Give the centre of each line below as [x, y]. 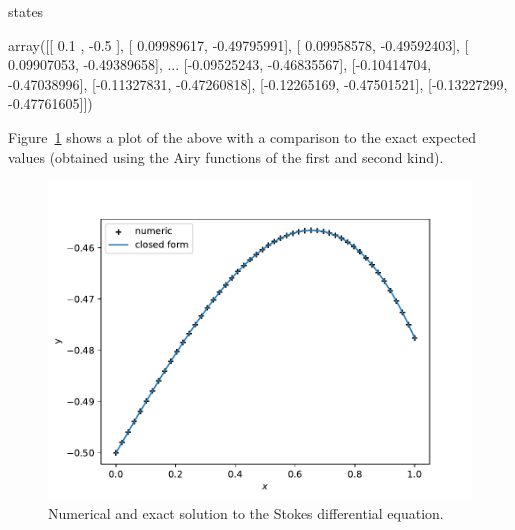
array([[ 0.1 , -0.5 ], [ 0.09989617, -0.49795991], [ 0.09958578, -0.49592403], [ [238, 44]
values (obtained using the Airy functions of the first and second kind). [226, 156]
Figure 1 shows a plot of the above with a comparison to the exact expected [242, 136]
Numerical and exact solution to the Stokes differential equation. [246, 512]
